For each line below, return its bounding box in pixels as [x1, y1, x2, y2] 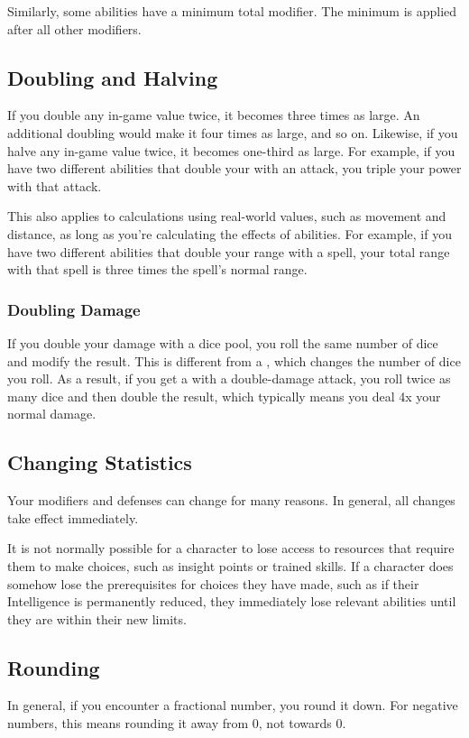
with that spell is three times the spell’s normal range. [7, 260, 308, 279]
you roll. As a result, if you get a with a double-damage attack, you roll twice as [7, 369, 451, 388]
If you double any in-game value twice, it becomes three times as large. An [7, 106, 420, 125]
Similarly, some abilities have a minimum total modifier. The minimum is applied [7, 2, 457, 20]
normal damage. [7, 404, 97, 423]
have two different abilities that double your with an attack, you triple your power [7, 159, 462, 178]
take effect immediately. [7, 508, 139, 527]
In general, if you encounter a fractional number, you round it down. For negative [7, 696, 458, 715]
